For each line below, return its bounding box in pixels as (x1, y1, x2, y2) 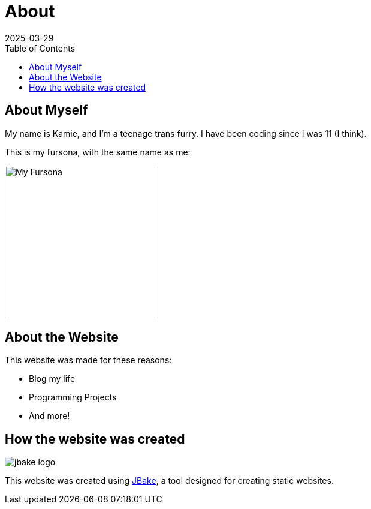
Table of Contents (5, 43, 76, 53)
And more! (29, 411, 70, 421)
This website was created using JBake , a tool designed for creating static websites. (5, 475, 334, 486)
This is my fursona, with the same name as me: (5, 146, 191, 157)
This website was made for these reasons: (5, 355, 172, 366)
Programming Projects (29, 392, 117, 403)
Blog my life (29, 373, 76, 384)
